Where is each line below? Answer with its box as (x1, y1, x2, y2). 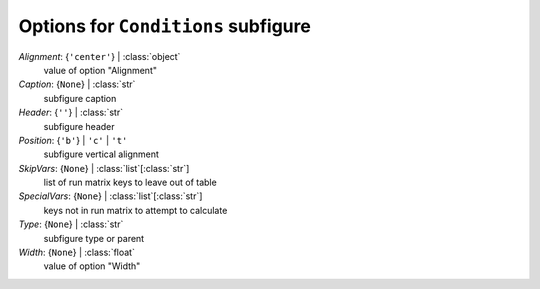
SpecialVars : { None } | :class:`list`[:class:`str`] (18, 190, 203, 202)
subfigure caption (43, 92, 117, 104)
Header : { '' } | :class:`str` (18, 106, 124, 119)
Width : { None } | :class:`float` (18, 246, 135, 259)
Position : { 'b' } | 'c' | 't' (18, 134, 128, 146)
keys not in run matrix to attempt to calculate (43, 204, 228, 216)
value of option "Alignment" (43, 64, 157, 76)
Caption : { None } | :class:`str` (18, 78, 136, 90)
